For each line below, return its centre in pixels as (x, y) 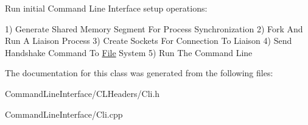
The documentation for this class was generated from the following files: (139, 73)
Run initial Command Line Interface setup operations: (106, 8)
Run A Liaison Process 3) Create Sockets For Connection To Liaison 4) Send (149, 41)
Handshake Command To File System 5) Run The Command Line (129, 52)
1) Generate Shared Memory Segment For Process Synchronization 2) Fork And (154, 28)
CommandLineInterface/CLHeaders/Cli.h (82, 93)
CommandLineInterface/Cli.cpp (64, 114)
